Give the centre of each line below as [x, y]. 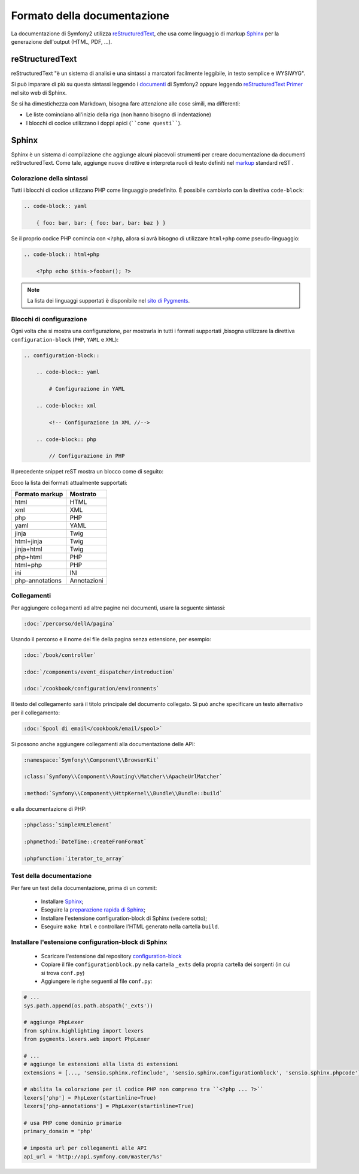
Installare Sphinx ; [62, 901]
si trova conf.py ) [63, 973]
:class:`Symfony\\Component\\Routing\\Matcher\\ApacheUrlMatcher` [123, 777]
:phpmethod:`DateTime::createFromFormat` [85, 842]
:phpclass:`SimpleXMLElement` [68, 825]
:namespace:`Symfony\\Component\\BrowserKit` [92, 760]
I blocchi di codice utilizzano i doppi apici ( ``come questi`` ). [104, 123]
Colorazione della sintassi [49, 178]
